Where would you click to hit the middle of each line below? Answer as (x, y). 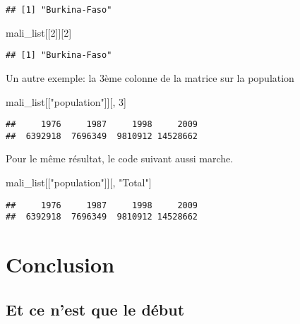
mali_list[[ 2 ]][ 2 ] (39, 32)
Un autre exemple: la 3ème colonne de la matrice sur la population (150, 77)
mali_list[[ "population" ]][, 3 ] (66, 101)
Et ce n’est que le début (95, 309)
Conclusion (60, 264)
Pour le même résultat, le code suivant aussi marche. (120, 158)
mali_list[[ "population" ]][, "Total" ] (79, 182)
